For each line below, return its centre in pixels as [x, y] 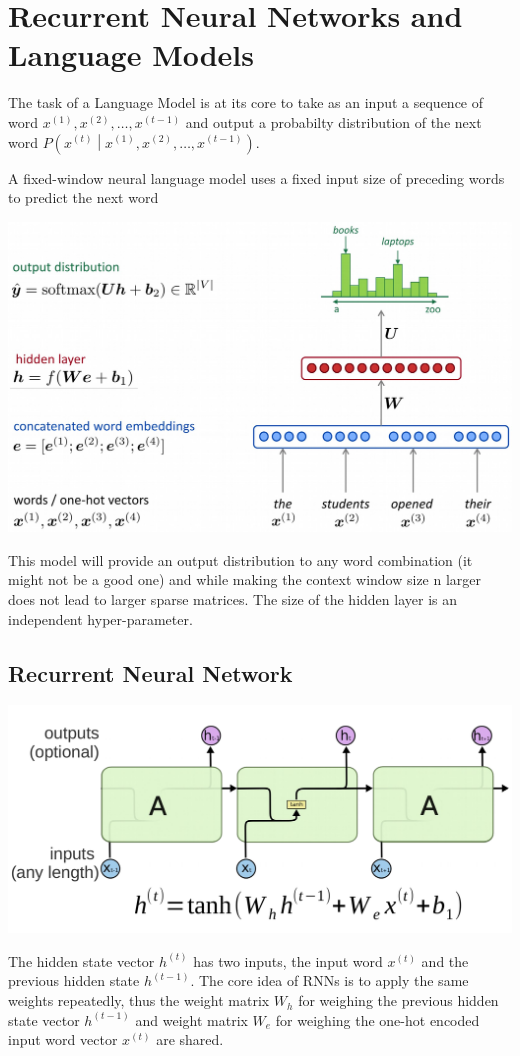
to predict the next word [83, 197]
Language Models [131, 54]
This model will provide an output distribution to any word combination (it [240, 559]
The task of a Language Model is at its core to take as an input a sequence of [246, 102]
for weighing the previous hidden [398, 1000]
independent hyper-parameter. [100, 618]
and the [445, 960]
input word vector [63, 1039]
